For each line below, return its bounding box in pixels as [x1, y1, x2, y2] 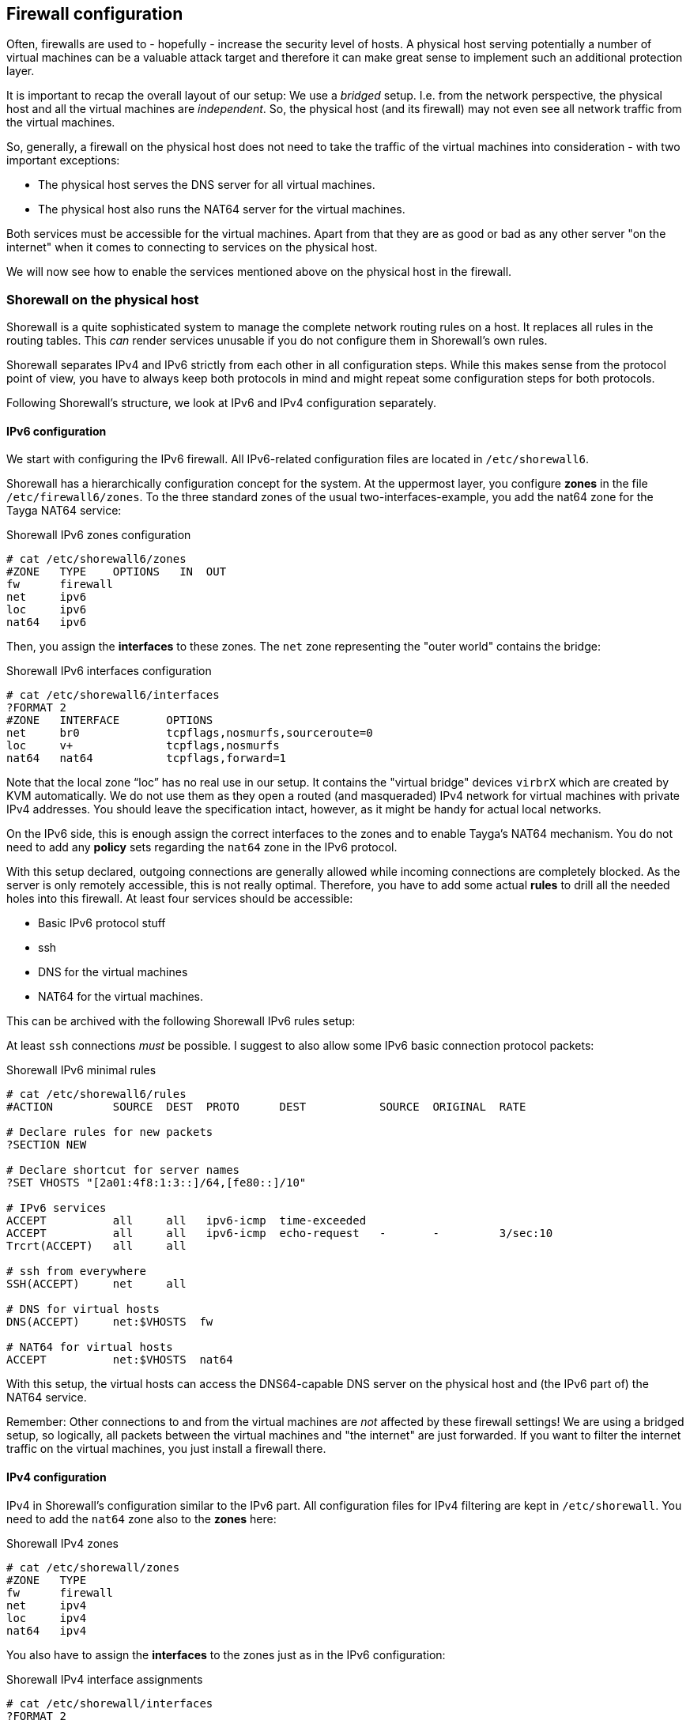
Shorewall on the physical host [6, 291, 199, 307]
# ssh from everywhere [6, 1265, 147, 1278]
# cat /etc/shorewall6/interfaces [6, 688, 220, 702]
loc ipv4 [6, 1611, 87, 1624]
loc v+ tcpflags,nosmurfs [6, 739, 280, 753]
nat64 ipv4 [6, 1624, 87, 1637]
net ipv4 [6, 1598, 87, 1612]
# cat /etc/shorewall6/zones [6, 553, 187, 566]
